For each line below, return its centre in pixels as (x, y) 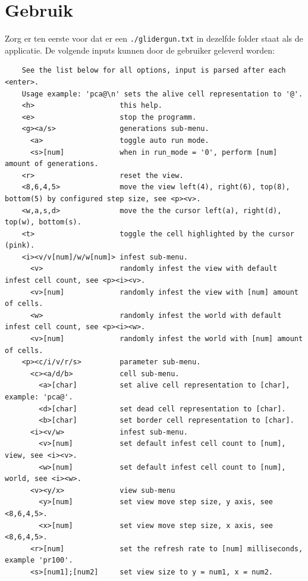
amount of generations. (52, 164)
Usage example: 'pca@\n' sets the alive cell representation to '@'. (162, 94)
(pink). (20, 246)
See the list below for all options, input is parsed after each (154, 71)
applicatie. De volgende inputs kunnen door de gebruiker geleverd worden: (140, 50)
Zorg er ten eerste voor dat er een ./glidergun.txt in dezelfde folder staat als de (154, 38)
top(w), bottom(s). (43, 222)
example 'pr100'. (39, 560)
